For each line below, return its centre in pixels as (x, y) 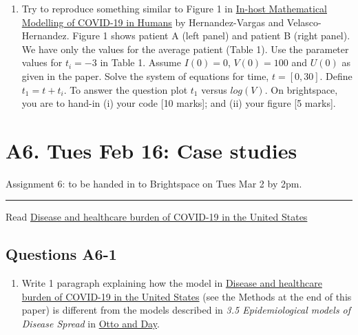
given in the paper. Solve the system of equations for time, (145, 75)
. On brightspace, (301, 89)
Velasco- (304, 22)
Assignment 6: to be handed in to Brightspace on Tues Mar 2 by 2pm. (154, 183)
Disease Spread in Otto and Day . (91, 324)
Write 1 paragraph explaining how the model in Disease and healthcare (172, 283)
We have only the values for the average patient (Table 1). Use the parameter (185, 49)
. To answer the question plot (126, 89)
